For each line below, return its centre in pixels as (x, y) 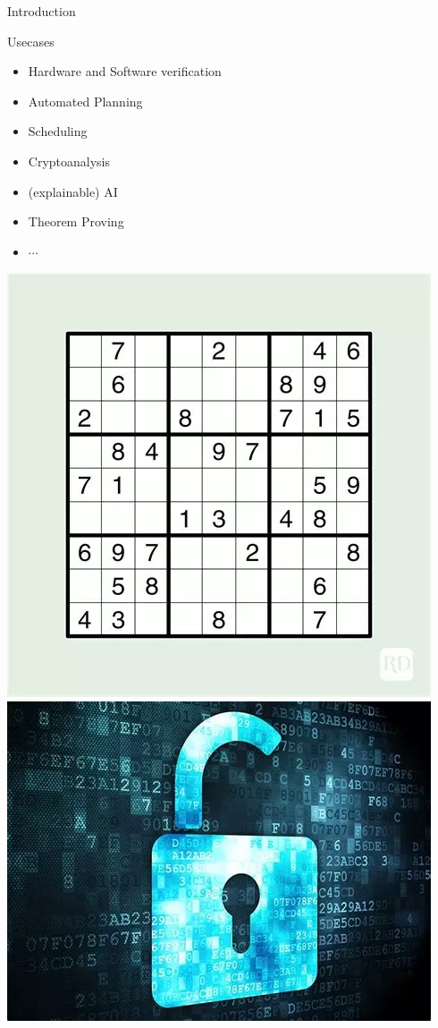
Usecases (31, 41)
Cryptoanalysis (69, 161)
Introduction (42, 11)
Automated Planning (85, 101)
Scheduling (58, 131)
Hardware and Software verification (125, 71)
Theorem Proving (76, 221)
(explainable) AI (73, 191)
